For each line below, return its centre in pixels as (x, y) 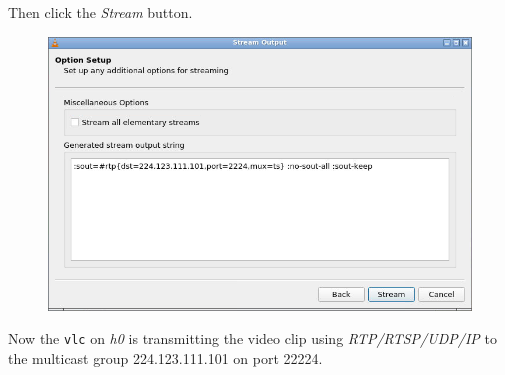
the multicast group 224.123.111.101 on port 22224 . (165, 357)
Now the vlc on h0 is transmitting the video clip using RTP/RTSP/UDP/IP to (252, 338)
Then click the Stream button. (100, 12)
